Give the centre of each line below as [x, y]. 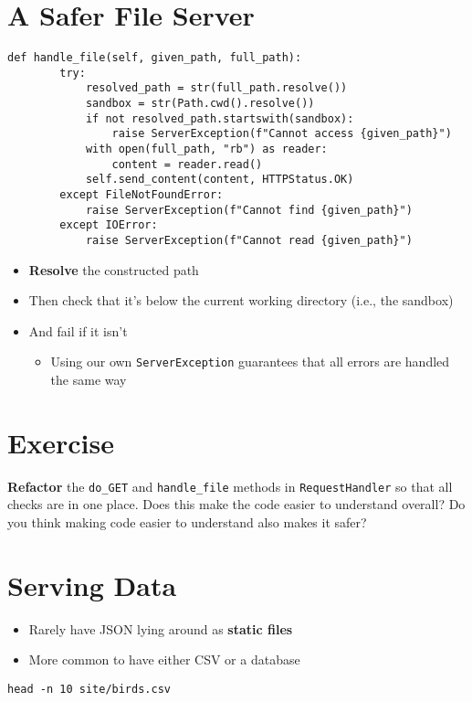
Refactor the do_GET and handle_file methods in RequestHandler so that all [230, 486]
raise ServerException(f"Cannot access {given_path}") [282, 134]
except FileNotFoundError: [142, 195]
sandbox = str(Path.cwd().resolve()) [200, 104]
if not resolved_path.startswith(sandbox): [220, 118]
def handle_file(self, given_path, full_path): [155, 58]
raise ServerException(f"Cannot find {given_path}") [249, 210]
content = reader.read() [187, 164]
